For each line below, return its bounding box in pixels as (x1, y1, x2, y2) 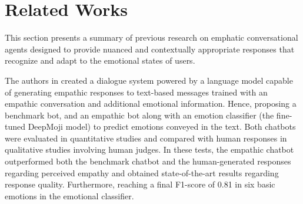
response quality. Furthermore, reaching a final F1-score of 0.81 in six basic (5, 178, 275, 190)
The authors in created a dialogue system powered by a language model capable (5, 74, 293, 86)
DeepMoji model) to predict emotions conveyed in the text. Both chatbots (28, 120, 296, 133)
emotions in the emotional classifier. (5, 189, 134, 202)
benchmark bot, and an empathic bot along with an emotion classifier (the (5, 108, 274, 121)
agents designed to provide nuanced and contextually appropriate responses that (5, 42, 295, 55)
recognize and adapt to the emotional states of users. (5, 54, 195, 67)
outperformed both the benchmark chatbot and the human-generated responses (5, 155, 291, 167)
